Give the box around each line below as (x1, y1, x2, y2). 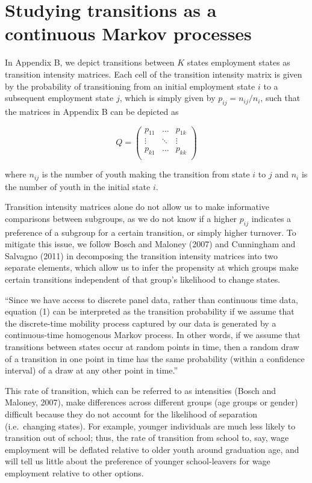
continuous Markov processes (5, 21, 252, 46)
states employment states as (187, 56, 290, 69)
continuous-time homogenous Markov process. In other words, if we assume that (5, 328, 301, 341)
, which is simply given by (119, 91, 216, 104)
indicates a (251, 212, 292, 224)
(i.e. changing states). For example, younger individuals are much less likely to (5, 419, 296, 432)
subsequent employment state (5, 91, 114, 104)
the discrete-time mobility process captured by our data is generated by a (5, 316, 276, 329)
